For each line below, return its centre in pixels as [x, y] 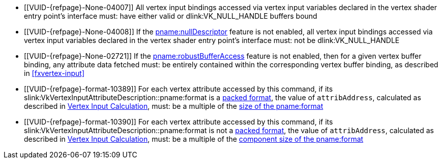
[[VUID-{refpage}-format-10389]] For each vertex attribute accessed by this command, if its [179, 89]
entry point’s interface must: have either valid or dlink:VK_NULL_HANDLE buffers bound [171, 16]
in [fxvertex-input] [54, 73]
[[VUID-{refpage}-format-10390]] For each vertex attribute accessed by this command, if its [179, 122]
